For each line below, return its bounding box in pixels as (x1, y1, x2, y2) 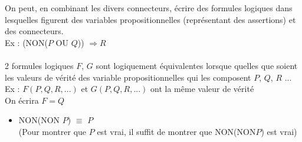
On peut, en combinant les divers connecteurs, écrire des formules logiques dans (5, 2, 293, 14)
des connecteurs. (5, 25, 64, 37)
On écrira (5, 94, 39, 106)
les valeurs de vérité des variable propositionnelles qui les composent (5, 71, 251, 83)
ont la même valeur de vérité (150, 82, 254, 95)
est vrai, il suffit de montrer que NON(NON (97, 125, 256, 137)
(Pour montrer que (18, 125, 87, 137)
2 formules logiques (5, 59, 74, 71)
